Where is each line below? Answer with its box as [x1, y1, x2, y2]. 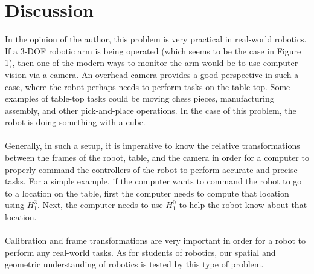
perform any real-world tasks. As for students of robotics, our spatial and [5, 246, 276, 258]
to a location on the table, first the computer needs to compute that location [5, 186, 289, 199]
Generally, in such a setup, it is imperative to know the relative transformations [5, 139, 300, 152]
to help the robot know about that [179, 198, 307, 211]
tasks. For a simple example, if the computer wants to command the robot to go [5, 175, 302, 188]
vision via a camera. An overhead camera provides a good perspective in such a [5, 68, 299, 80]
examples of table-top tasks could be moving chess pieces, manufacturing [5, 92, 274, 105]
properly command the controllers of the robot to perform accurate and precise [5, 163, 298, 175]
